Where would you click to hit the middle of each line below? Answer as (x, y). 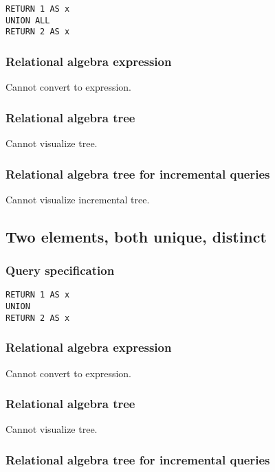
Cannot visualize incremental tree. (78, 199)
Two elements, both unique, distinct (136, 236)
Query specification (60, 270)
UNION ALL (28, 20)
